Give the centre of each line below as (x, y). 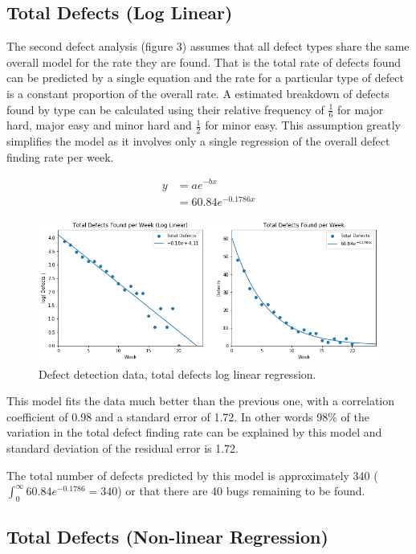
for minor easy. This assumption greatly (303, 125)
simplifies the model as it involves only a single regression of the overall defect (198, 141)
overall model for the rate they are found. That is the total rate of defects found (204, 62)
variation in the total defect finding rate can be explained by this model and (194, 432)
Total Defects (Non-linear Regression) (167, 537)
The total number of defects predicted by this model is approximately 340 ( (192, 475)
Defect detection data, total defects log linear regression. (177, 373)
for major (360, 109)
